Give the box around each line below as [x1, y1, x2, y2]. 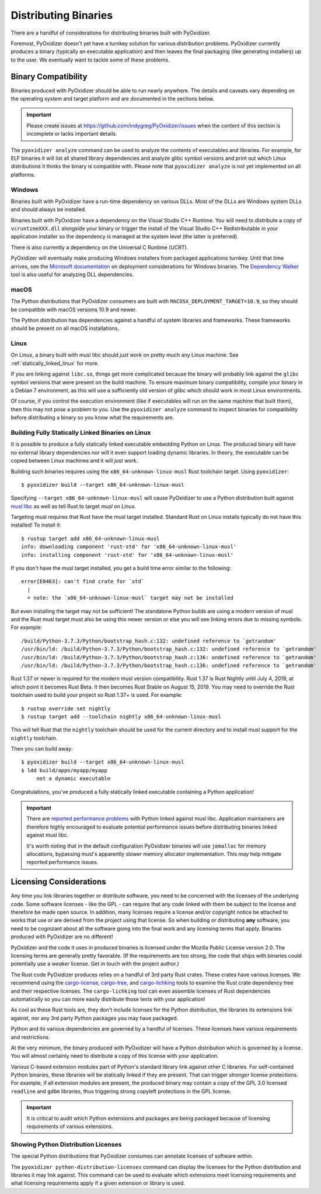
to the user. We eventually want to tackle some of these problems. [11, 56, 170, 63]
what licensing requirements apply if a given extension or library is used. [11, 1179, 186, 1187]
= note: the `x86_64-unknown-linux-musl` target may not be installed [27, 594, 233, 601]
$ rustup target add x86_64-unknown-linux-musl [21, 535, 160, 542]
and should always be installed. [11, 206, 87, 213]
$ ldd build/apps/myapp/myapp [21, 767, 108, 773]
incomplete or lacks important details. [26, 130, 117, 137]
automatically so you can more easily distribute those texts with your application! [11, 995, 205, 1003]
